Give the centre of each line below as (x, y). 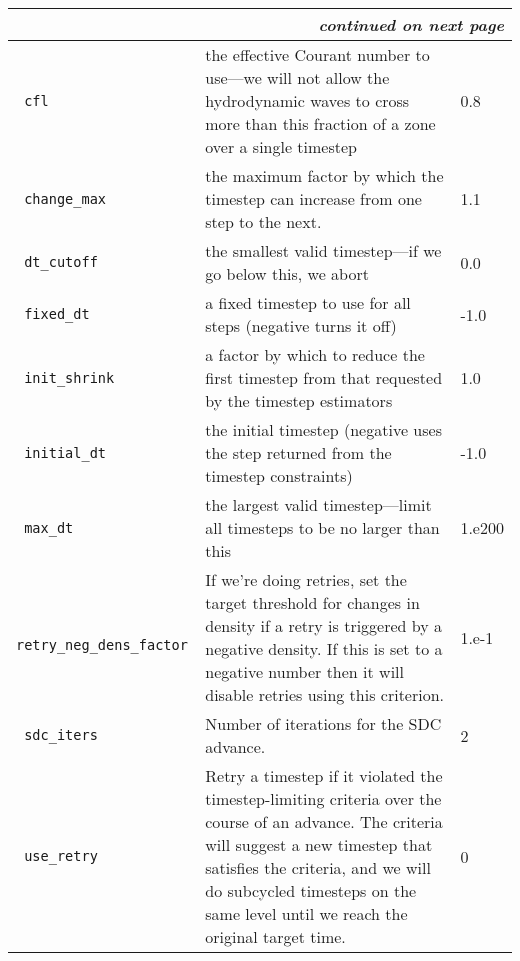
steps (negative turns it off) (301, 325)
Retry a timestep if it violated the (324, 775)
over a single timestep (281, 146)
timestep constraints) (279, 475)
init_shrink (69, 377)
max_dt (49, 527)
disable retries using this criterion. (325, 694)
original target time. (275, 936)
